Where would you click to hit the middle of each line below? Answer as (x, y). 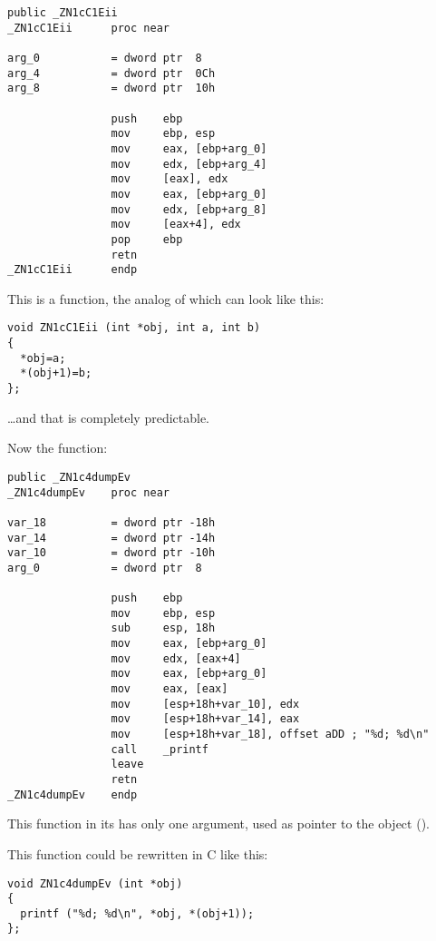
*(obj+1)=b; (56, 373)
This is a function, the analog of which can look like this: (166, 298)
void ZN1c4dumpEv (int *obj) (95, 883)
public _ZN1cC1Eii (63, 13)
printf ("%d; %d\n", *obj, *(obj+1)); (137, 913)
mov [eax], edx (170, 179)
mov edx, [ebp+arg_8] (189, 209)
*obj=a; (43, 358)
